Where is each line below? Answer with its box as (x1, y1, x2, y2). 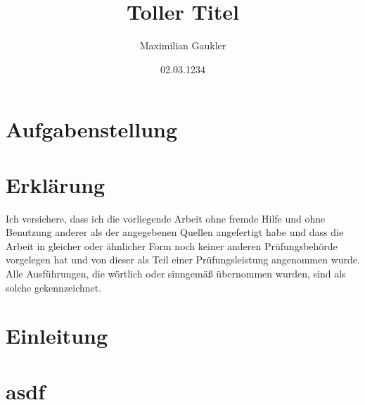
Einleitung (6, 321, 108, 350)
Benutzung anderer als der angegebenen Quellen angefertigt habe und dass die (6, 225, 344, 239)
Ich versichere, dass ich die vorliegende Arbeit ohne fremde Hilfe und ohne (6, 211, 326, 225)
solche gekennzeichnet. (6, 280, 102, 294)
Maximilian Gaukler (139, 38, 226, 53)
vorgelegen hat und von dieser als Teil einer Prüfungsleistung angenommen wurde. (6, 252, 360, 267)
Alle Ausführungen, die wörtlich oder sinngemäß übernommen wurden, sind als (6, 266, 346, 280)
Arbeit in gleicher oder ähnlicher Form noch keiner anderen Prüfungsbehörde (6, 238, 338, 253)
